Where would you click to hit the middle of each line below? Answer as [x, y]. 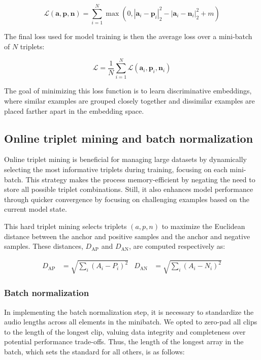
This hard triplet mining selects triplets [66, 226]
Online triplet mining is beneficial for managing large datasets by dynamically [125, 159]
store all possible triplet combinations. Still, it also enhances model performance [129, 189]
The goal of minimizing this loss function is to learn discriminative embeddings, [128, 91]
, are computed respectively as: [177, 246]
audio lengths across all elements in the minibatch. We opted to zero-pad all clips [131, 322]
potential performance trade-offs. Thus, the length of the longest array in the [124, 341]
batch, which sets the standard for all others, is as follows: [94, 351]
